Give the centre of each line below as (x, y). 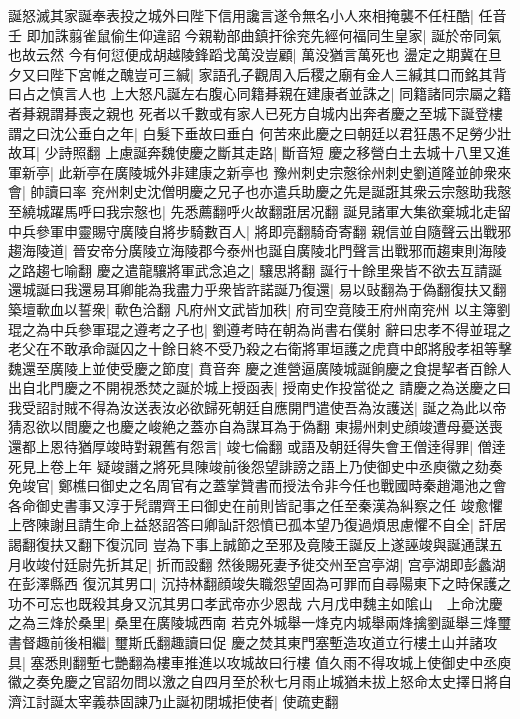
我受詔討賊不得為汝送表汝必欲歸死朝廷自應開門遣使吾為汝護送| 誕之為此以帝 (257, 406)
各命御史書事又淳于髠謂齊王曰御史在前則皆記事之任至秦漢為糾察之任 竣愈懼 (255, 504)
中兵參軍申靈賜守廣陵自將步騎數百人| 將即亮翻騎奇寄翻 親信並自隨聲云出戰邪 (260, 230)
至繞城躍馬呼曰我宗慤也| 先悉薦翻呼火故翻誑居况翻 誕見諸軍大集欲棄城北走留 (260, 210)
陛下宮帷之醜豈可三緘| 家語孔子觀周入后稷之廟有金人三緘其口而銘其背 (278, 73)
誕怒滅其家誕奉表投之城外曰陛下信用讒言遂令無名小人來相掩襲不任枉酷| (241, 15)
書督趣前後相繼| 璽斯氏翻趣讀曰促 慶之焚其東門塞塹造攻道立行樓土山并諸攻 (253, 642)
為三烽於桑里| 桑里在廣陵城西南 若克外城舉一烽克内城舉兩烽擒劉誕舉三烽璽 (266, 622)
